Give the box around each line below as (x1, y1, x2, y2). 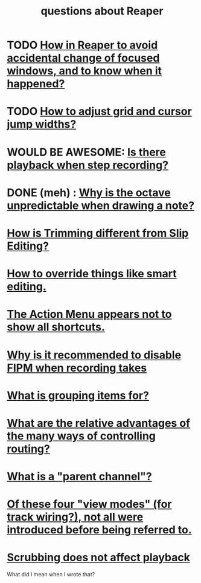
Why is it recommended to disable (7, 348, 182, 361)
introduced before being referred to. (7, 523, 192, 537)
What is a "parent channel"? (7, 470, 153, 484)
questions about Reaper (40, 4, 164, 18)
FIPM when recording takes (7, 361, 147, 375)
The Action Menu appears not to (7, 308, 172, 321)
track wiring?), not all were (7, 510, 144, 524)
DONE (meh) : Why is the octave (7, 186, 171, 199)
